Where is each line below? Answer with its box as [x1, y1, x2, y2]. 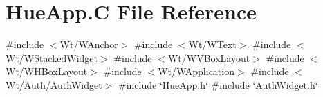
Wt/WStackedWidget [6, 50, 98, 65]
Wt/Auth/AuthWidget [6, 77, 102, 91]
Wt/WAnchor [59, 37, 118, 52]
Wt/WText [188, 37, 237, 52]
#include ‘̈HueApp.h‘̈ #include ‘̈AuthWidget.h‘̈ [118, 77, 318, 91]
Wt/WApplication [158, 64, 234, 78]
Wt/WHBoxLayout [6, 64, 88, 78]
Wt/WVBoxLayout [167, 50, 250, 65]
